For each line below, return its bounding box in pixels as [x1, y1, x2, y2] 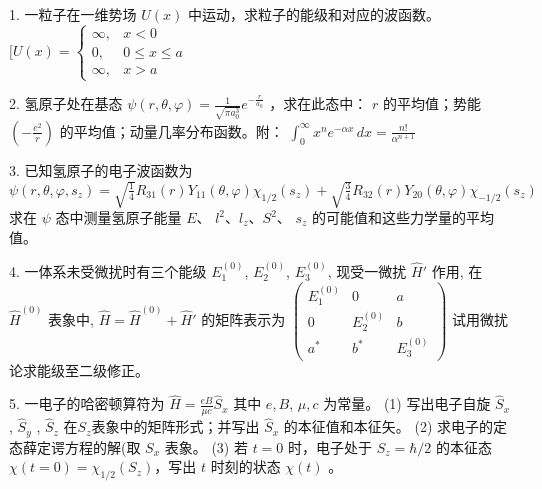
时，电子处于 [288, 436, 373, 457]
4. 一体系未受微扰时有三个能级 [9, 261, 207, 282]
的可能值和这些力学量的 [312, 207, 467, 228]
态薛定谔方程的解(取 [9, 436, 141, 457]
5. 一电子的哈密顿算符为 [9, 393, 165, 414]
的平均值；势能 [383, 93, 482, 114]
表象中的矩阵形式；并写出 [91, 416, 260, 437]
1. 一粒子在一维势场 [9, 4, 137, 24]
